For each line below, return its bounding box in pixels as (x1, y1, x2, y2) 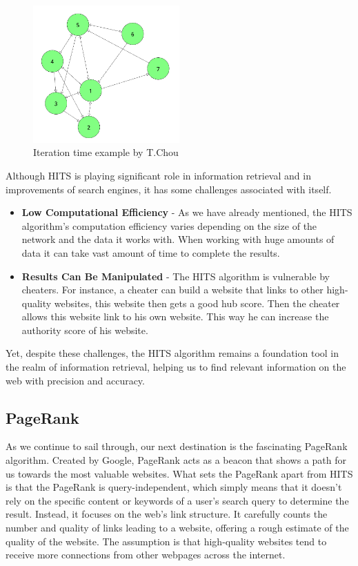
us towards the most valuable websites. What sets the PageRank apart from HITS (6, 466, 353, 480)
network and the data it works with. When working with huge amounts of (21, 232, 335, 246)
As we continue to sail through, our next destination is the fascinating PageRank (6, 439, 348, 453)
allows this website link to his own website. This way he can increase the (21, 309, 329, 324)
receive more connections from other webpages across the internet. (6, 547, 286, 562)
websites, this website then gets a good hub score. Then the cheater (54, 295, 340, 310)
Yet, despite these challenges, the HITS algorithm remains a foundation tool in (6, 346, 339, 360)
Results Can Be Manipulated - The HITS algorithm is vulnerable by (21, 269, 330, 283)
